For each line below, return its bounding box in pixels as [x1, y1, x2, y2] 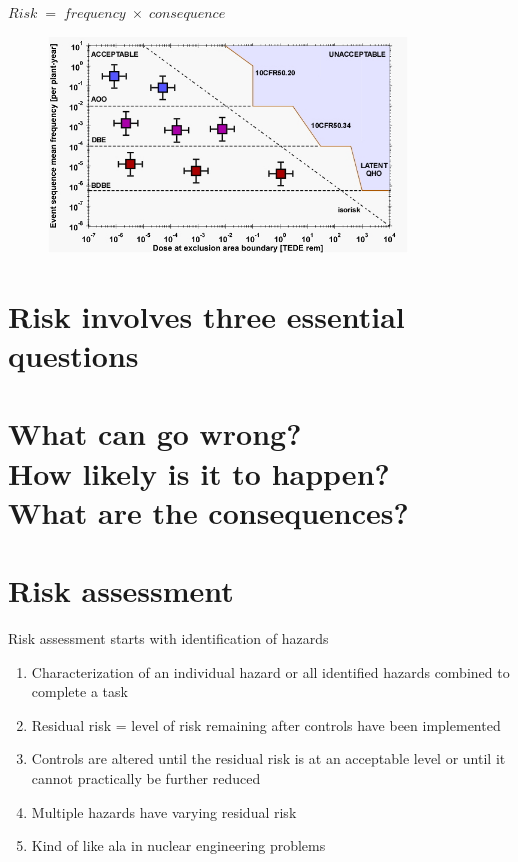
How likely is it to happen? [8, 452, 390, 493]
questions [8, 335, 139, 376]
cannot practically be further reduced [31, 768, 261, 789]
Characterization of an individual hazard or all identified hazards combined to [31, 661, 510, 682]
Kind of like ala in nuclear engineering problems [31, 835, 326, 856]
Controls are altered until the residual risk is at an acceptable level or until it [31, 748, 506, 769]
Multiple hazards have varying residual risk [31, 801, 297, 822]
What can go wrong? [8, 413, 302, 454]
